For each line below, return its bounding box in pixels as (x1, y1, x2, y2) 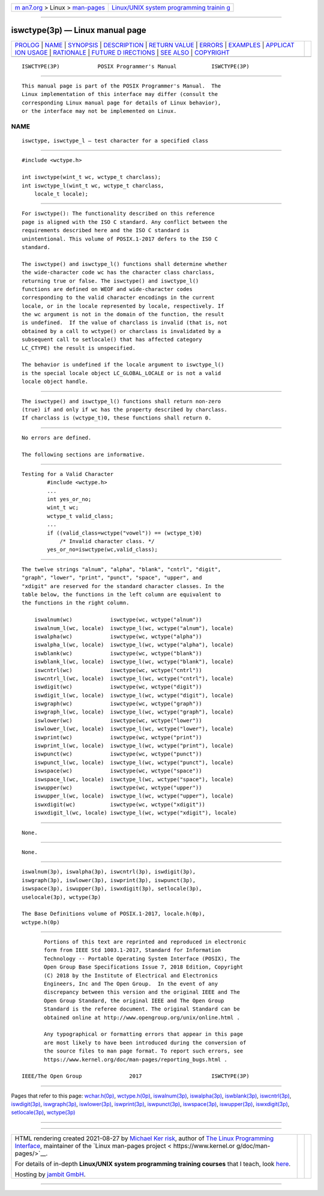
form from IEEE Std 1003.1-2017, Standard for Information (44, 947, 221, 954)
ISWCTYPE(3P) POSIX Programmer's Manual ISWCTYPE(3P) (22, 63, 250, 70)
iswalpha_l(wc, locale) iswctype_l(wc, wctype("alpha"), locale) (34, 642, 234, 648)
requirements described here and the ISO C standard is (22, 227, 190, 234)
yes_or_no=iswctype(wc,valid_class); (47, 546, 158, 553)
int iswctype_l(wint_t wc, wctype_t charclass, (22, 182, 164, 189)
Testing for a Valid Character (22, 470, 114, 477)
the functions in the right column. (22, 600, 130, 606)
